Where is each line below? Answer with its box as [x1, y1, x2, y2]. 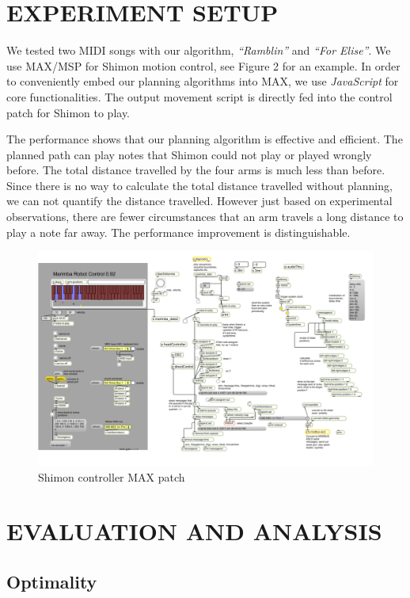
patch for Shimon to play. [6, 104, 131, 120]
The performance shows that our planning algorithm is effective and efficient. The [6, 131, 403, 147]
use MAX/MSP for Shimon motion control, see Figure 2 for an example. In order [6, 57, 401, 74]
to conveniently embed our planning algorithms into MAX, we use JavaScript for [6, 73, 399, 90]
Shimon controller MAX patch [38, 468, 185, 485]
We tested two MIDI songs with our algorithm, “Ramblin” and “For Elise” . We [6, 42, 391, 59]
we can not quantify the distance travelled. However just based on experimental [6, 192, 393, 209]
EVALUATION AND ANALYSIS [6, 515, 382, 547]
